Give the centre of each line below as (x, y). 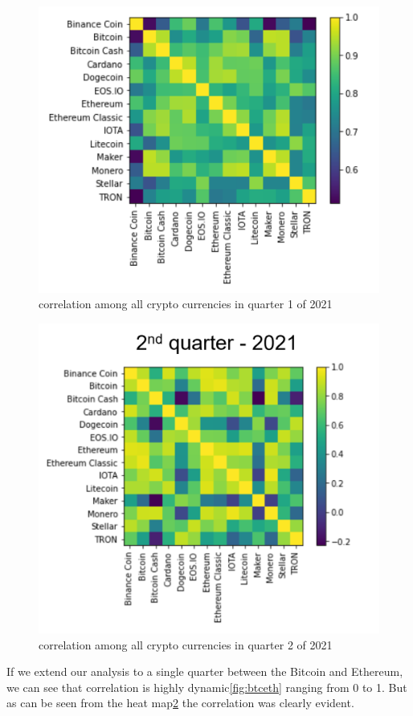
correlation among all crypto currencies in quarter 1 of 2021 (186, 304)
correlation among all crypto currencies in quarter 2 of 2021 (186, 644)
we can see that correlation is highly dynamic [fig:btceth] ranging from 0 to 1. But (207, 687)
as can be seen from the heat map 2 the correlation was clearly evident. (180, 703)
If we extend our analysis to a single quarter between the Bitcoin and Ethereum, (205, 671)
